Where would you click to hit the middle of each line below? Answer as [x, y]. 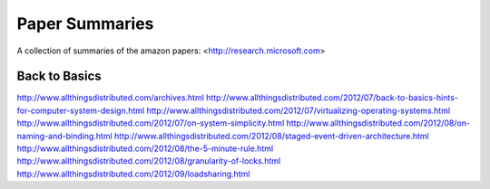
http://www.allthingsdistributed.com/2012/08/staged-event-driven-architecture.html [272, 136]
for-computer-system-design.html [81, 110]
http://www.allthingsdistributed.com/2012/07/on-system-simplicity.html [151, 123]
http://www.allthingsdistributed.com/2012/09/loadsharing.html [133, 174]
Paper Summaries [85, 24]
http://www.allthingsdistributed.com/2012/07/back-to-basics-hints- [332, 98]
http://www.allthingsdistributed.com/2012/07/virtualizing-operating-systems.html [299, 110]
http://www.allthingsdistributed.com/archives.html [110, 98]
